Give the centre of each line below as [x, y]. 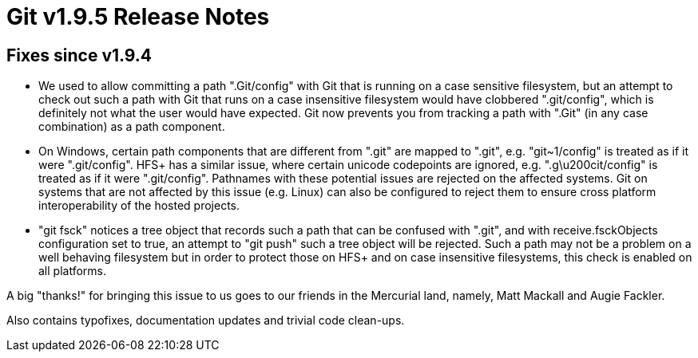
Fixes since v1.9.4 [79, 55]
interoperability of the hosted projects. [139, 206]
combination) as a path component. [132, 127]
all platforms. [72, 271]
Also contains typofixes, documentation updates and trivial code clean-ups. [206, 321]
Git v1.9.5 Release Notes [138, 17]
